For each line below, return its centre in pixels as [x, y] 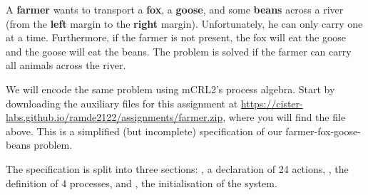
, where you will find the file [284, 117]
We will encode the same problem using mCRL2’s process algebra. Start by [170, 89]
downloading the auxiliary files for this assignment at [122, 103]
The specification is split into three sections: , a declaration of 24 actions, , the [177, 168]
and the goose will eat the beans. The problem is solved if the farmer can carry [179, 51]
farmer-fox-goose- [323, 131]
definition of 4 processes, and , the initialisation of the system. [142, 183]
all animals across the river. [66, 65]
